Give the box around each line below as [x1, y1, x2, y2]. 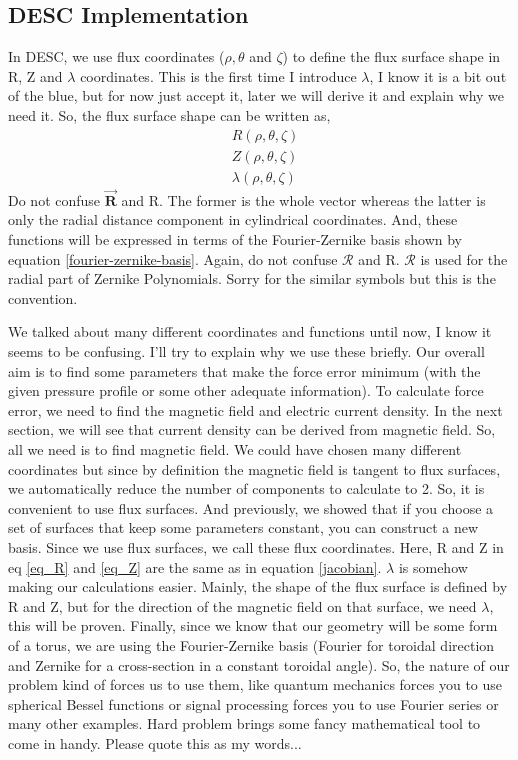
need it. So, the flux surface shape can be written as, [8, 104, 331, 125]
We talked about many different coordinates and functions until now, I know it [8, 321, 492, 342]
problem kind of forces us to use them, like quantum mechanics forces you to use [8, 674, 503, 695]
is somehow [398, 556, 468, 577]
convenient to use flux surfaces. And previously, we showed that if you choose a [8, 497, 494, 518]
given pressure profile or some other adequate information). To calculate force [8, 380, 484, 401]
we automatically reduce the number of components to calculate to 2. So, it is [8, 478, 485, 499]
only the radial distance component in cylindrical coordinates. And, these [8, 209, 458, 230]
